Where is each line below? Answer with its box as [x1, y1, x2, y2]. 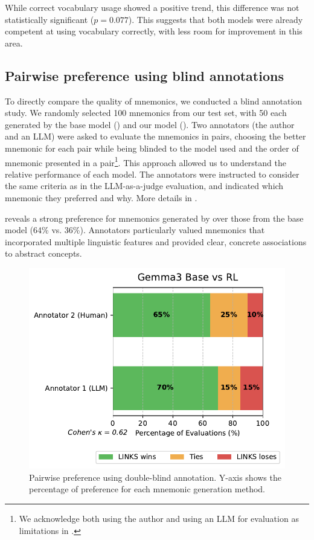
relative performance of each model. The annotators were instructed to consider [5, 167, 300, 180]
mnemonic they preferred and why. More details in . [5, 191, 197, 204]
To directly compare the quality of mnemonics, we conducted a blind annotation [5, 94, 303, 107]
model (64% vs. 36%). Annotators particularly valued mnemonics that [5, 223, 265, 236]
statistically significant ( [5, 13, 94, 25]
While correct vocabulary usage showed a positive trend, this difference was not [5, 1, 300, 13]
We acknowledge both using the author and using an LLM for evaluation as [19, 512, 299, 524]
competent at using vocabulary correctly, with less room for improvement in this [5, 25, 303, 37]
